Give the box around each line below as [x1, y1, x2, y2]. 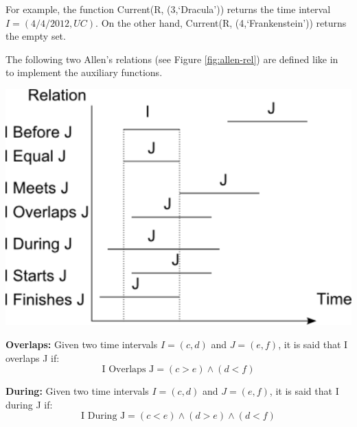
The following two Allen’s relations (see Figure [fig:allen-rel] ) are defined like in [5, 51, 338, 66]
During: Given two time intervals [5, 384, 149, 398]
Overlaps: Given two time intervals [5, 337, 158, 351]
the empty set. [5, 29, 66, 43]
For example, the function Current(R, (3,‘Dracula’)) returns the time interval [5, 2, 331, 16]
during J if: [5, 397, 53, 411]
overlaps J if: [5, 350, 60, 365]
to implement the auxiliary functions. [5, 65, 163, 80]
